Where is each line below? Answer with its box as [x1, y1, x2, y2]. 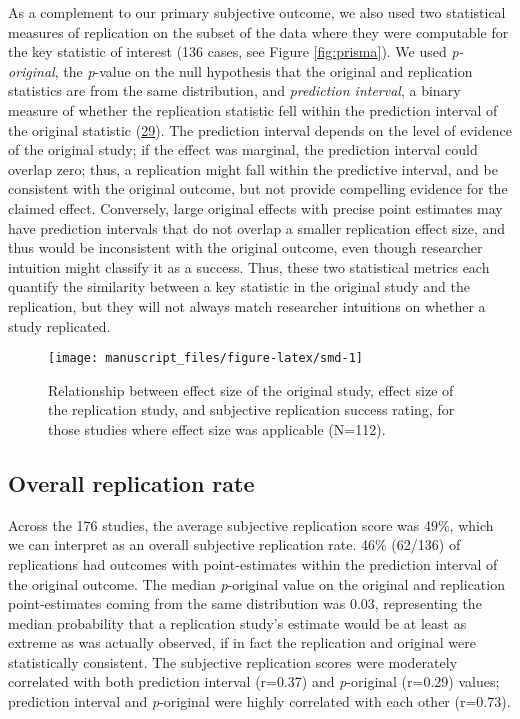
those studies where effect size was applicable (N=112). [48, 418, 386, 439]
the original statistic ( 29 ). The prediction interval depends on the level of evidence [8, 119, 512, 140]
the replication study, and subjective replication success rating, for [48, 399, 455, 420]
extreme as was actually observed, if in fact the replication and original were [8, 632, 476, 653]
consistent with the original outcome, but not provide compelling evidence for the [8, 178, 508, 199]
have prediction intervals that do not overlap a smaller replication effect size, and [8, 217, 506, 238]
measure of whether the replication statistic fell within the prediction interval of [8, 99, 498, 120]
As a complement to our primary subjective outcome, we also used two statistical [8, 2, 506, 22]
